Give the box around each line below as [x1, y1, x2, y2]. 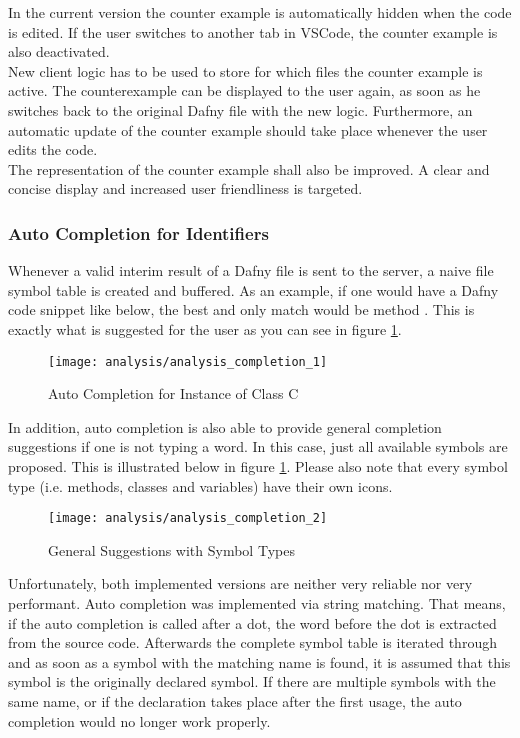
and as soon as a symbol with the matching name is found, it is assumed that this [8, 651, 511, 672]
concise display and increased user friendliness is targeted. [8, 178, 363, 199]
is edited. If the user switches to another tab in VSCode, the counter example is [8, 21, 498, 42]
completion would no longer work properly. [8, 710, 271, 731]
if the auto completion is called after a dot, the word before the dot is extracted [8, 612, 497, 633]
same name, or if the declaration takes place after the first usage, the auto [8, 690, 462, 711]
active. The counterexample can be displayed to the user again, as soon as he [8, 80, 481, 101]
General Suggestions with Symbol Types [48, 539, 295, 560]
